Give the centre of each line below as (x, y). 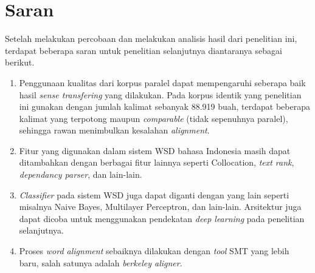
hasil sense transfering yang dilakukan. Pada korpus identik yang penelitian (160, 94)
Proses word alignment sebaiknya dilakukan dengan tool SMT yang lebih (154, 251)
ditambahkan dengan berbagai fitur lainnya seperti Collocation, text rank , (157, 162)
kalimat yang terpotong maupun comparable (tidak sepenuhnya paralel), (154, 118)
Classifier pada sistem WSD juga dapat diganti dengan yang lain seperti (154, 194)
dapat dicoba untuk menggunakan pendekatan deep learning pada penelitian (162, 218)
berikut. (20, 62)
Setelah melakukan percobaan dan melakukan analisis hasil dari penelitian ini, (151, 39)
